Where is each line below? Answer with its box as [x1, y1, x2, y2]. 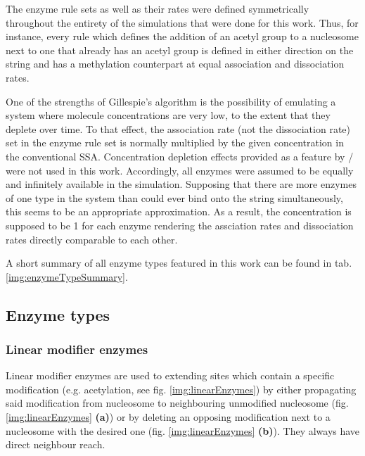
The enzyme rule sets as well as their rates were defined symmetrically [6, 1, 309, 15]
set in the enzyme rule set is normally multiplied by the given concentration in [6, 135, 344, 150]
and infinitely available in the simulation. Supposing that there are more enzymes [6, 177, 357, 191]
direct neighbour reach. [6, 437, 105, 452]
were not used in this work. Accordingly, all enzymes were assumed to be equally [6, 163, 354, 177]
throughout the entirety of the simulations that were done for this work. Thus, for [6, 15, 359, 30]
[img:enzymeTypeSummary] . [6, 269, 128, 284]
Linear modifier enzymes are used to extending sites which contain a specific [6, 368, 335, 383]
